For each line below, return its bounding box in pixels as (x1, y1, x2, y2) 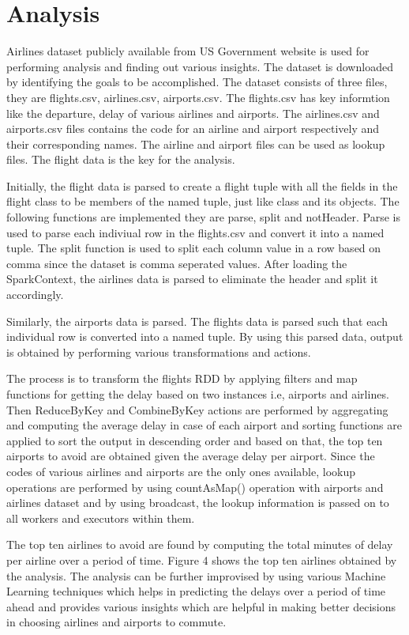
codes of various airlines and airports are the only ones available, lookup (6, 463, 355, 479)
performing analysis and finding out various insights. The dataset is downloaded (6, 58, 393, 74)
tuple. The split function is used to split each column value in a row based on (6, 240, 381, 256)
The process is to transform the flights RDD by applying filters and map (6, 370, 358, 387)
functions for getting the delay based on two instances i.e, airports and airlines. (6, 386, 389, 402)
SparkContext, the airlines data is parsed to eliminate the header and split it (6, 270, 378, 287)
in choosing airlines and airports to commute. (6, 614, 227, 630)
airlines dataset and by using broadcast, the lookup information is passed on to (6, 494, 389, 511)
